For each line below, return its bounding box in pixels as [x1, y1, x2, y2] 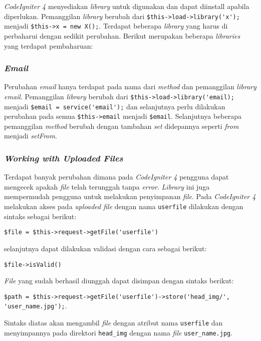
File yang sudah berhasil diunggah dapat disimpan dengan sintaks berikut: [4, 275, 234, 286]
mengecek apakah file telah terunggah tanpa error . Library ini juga [4, 181, 210, 192]
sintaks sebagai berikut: [4, 211, 77, 221]
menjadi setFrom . [4, 130, 57, 141]
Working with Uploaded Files [4, 151, 123, 164]
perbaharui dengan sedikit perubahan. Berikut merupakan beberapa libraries [4, 30, 240, 41]
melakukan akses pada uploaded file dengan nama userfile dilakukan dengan [4, 201, 243, 212]
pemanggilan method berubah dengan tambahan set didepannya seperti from [4, 120, 239, 131]
